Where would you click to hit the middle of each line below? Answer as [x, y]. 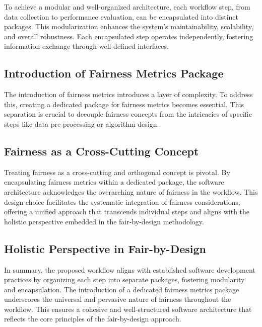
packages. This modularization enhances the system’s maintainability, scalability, [129, 26]
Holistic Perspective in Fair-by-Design [105, 248]
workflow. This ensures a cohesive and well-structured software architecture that [128, 309]
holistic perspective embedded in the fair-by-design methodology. [104, 221]
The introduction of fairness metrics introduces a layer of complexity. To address [128, 94]
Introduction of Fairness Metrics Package [114, 73]
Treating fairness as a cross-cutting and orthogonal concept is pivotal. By [117, 172]
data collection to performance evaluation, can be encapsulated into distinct [121, 16]
